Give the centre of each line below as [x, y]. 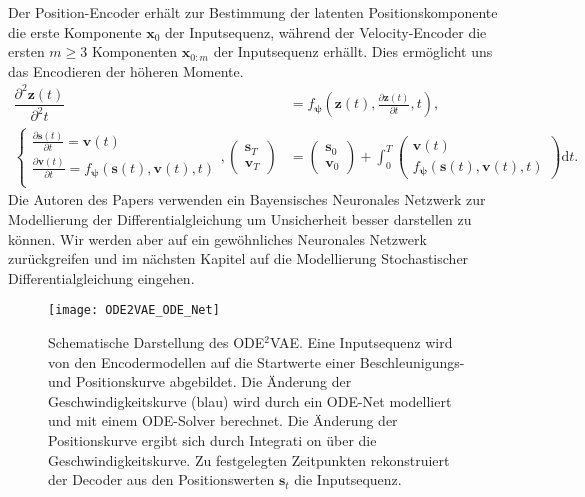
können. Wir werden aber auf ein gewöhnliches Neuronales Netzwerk [217, 238]
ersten [26, 51]
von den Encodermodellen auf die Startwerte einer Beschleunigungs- [256, 361]
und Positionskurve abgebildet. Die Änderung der [200, 381]
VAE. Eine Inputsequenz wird [361, 342]
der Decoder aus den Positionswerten [161, 479]
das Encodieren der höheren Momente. [126, 70]
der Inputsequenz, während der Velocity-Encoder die [326, 31]
